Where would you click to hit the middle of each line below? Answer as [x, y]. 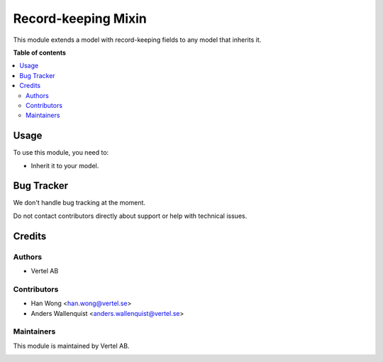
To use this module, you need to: [61, 153]
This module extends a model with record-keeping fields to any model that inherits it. [137, 40]
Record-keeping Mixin [80, 18]
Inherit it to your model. [65, 165]
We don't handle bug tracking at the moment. [79, 203]
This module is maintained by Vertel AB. [71, 346]
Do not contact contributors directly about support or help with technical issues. [130, 216]
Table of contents [40, 53]
